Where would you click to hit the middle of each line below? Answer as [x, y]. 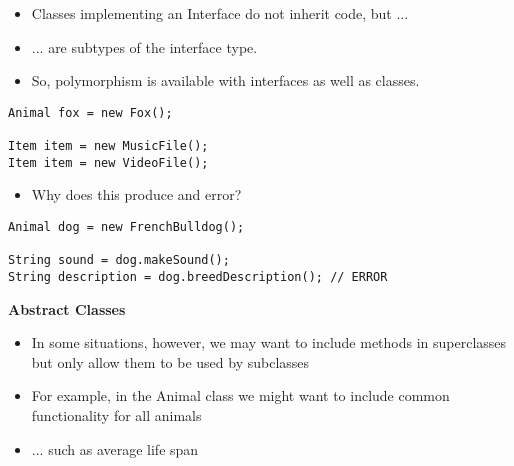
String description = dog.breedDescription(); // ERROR [198, 276]
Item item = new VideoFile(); [108, 162]
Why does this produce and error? [136, 194]
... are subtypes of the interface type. [144, 46]
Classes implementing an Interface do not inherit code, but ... [220, 13]
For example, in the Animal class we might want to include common [240, 395]
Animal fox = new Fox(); [90, 112]
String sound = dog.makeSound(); [119, 260]
